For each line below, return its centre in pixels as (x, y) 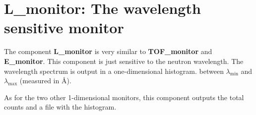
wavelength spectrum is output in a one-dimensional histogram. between (114, 71)
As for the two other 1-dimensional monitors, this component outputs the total (124, 97)
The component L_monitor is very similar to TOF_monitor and (108, 51)
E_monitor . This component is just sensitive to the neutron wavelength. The (124, 61)
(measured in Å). (45, 81)
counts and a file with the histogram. (60, 107)
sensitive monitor (64, 28)
